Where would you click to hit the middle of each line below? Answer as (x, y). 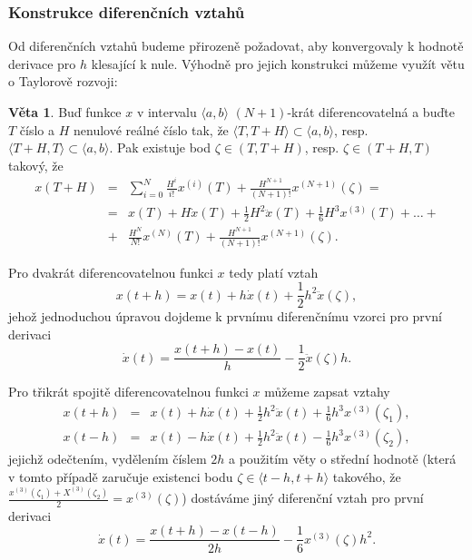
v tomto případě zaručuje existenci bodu (121, 476)
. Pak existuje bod (160, 147)
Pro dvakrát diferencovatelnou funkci (111, 272)
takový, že (36, 165)
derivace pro (42, 63)
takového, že (367, 476)
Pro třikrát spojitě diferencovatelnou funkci (128, 392)
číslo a (37, 129)
